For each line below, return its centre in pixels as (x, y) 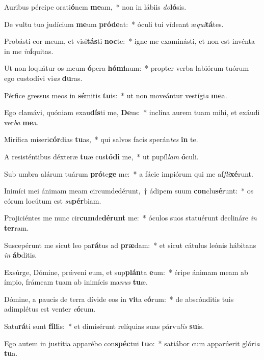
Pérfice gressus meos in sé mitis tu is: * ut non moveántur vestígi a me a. (116, 95)
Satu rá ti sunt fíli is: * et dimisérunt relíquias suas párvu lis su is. (104, 326)
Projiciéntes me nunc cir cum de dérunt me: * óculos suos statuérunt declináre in (130, 218)
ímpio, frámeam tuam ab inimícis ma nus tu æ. (76, 282)
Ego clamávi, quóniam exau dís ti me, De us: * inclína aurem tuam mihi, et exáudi (132, 112)
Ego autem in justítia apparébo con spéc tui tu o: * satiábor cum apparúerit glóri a (132, 343)
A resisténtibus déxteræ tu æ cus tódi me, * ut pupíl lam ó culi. (101, 156)
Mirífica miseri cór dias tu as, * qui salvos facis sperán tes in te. (101, 139)
